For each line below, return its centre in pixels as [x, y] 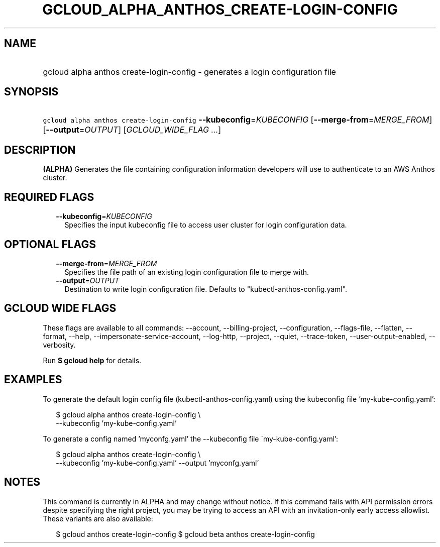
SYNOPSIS [31, 92]
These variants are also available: [98, 518]
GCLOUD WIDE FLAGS [60, 308]
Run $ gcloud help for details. [92, 360]
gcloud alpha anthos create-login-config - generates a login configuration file [189, 72]
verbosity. [59, 345]
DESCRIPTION [40, 150]
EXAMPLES [33, 380]
